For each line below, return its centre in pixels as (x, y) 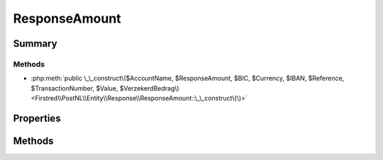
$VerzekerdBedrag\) (150, 88)
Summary (35, 44)
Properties (37, 118)
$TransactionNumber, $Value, (74, 88)
